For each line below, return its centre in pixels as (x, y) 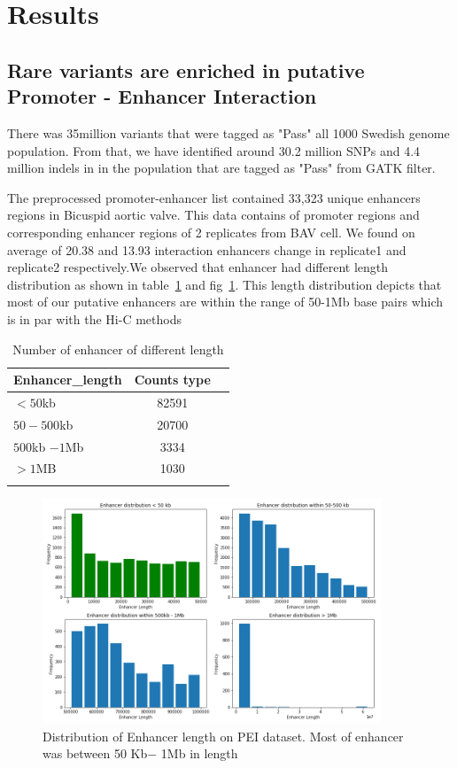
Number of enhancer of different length (118, 349)
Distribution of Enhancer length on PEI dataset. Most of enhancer (223, 736)
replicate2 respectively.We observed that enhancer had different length (198, 267)
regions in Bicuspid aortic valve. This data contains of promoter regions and (213, 215)
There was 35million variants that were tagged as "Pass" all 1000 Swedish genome (228, 132)
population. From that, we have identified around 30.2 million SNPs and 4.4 (214, 150)
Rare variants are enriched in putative (186, 70)
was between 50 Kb (95, 753)
